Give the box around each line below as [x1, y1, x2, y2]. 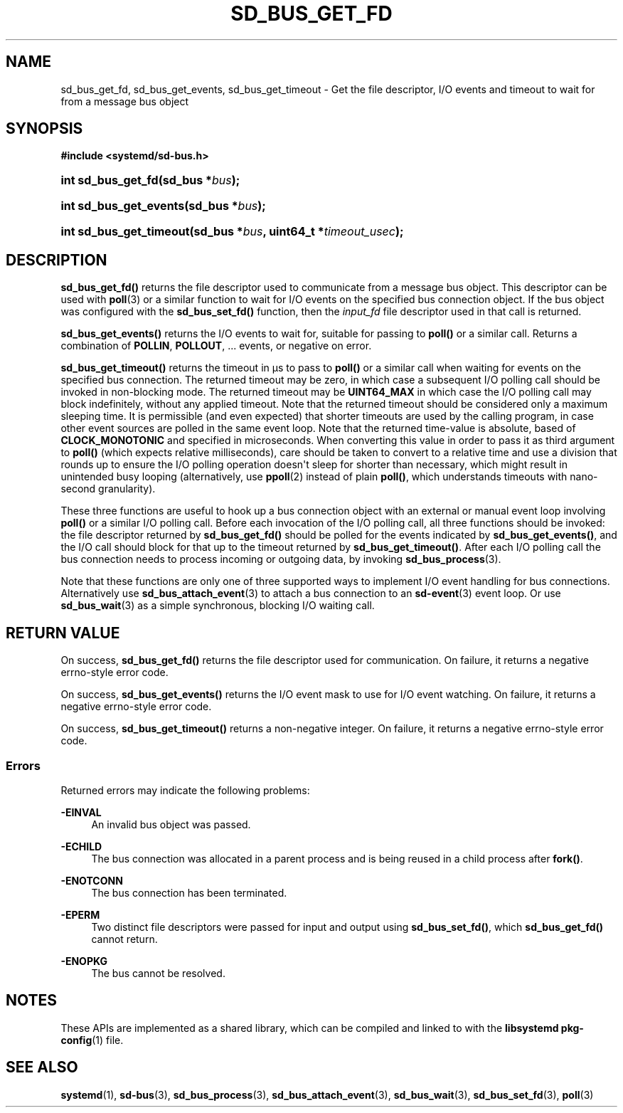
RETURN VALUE [6, 623, 120, 642]
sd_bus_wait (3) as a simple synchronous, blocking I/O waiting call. [60, 599, 375, 612]
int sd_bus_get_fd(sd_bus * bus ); [60, 173, 240, 188]
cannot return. [91, 932, 158, 945]
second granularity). [60, 482, 156, 495]
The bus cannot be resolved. [91, 966, 225, 979]
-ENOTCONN [60, 874, 123, 887]
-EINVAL [60, 806, 102, 818]
